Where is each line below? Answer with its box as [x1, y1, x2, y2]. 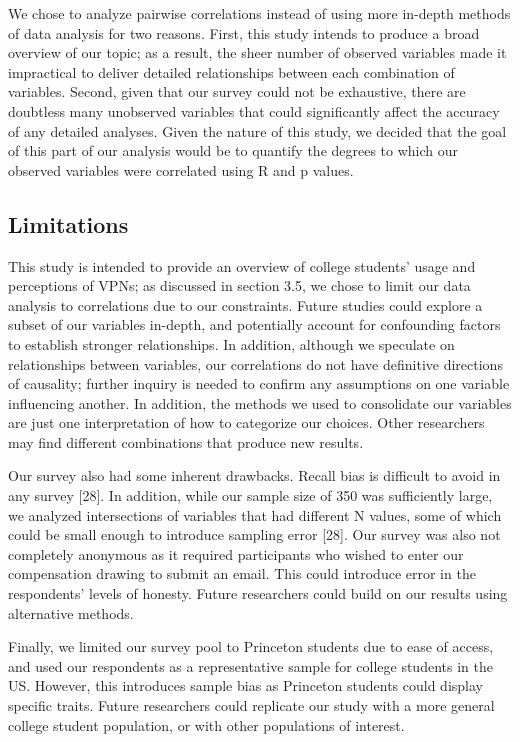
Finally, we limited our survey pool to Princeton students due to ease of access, [8, 636, 494, 657]
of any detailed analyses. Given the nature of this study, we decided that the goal [8, 120, 507, 141]
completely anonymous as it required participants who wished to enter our [8, 543, 464, 564]
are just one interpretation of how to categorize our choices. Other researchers [8, 412, 485, 433]
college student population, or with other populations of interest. [8, 714, 405, 735]
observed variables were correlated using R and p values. [8, 159, 354, 180]
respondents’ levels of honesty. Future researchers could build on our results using [8, 583, 508, 604]
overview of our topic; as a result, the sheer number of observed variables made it [8, 42, 507, 63]
